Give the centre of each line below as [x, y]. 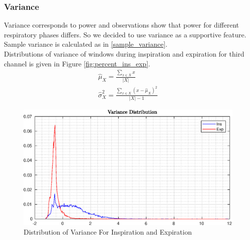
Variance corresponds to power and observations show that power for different [122, 25]
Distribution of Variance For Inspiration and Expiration [108, 232]
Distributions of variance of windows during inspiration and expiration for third [124, 54]
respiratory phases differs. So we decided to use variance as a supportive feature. [125, 34]
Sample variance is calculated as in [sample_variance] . [86, 44]
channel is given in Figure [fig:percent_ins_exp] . [77, 63]
